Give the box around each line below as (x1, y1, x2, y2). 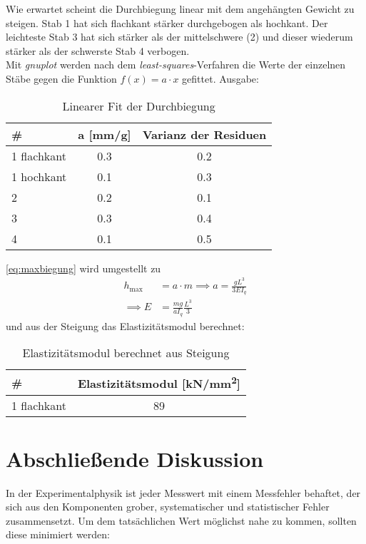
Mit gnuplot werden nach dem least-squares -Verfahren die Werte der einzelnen (6, 57, 346, 72)
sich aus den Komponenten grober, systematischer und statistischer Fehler (6, 499, 330, 514)
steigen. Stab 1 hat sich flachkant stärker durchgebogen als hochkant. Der (6, 15, 328, 30)
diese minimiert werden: (6, 527, 110, 542)
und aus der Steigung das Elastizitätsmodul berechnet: (6, 318, 245, 333)
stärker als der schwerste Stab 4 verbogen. (6, 43, 190, 58)
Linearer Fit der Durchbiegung (62, 97, 215, 114)
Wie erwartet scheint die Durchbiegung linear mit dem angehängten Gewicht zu (6, 1, 355, 16)
